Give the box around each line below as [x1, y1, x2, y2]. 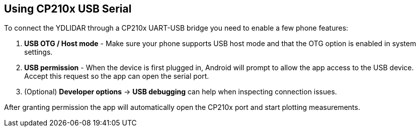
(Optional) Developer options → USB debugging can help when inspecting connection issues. [24, 87, 337, 96]
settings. [24, 48, 53, 57]
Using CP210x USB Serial [4, 3, 132, 15]
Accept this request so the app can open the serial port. [24, 72, 209, 81]
